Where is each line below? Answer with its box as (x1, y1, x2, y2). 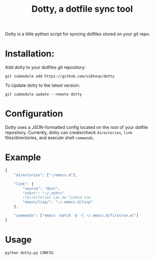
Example (5, 152, 41, 163)
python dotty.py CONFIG (5, 250, 54, 255)
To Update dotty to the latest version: (5, 82, 80, 89)
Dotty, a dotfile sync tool (31, 3, 133, 15)
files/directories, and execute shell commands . (5, 135, 94, 141)
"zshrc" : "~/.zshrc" (22, 190, 65, 195)
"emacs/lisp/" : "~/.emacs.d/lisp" (22, 200, 93, 205)
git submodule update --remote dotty (5, 92, 82, 97)
